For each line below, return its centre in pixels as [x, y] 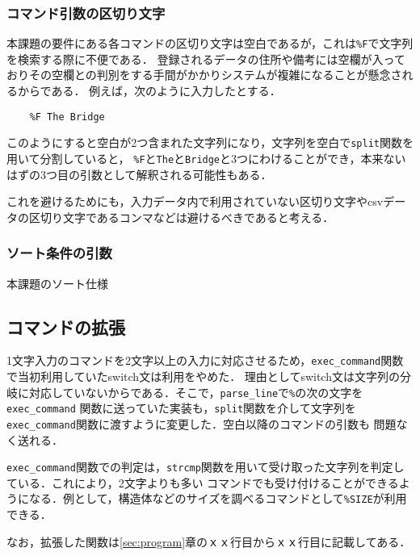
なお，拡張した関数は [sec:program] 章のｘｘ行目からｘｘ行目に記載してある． [209, 541]
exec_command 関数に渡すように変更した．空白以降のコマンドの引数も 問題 [202, 423]
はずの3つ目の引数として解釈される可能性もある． [139, 174]
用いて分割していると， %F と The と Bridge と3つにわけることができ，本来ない [206, 158]
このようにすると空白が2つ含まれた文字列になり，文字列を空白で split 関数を [210, 142]
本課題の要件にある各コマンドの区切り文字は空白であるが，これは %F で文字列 [210, 43]
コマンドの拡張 [66, 326]
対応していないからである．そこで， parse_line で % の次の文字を [196, 392]
